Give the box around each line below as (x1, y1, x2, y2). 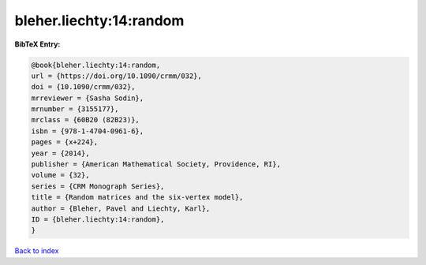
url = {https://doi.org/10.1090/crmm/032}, (31, 71, 203, 80)
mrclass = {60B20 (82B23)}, (31, 115, 140, 125)
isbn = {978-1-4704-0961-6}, (31, 126, 144, 136)
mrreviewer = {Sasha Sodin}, (31, 93, 144, 103)
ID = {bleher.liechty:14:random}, (31, 215, 165, 224)
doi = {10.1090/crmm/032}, (31, 83, 136, 91)
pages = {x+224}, (31, 138, 99, 147)
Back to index (14, 246, 59, 256)
